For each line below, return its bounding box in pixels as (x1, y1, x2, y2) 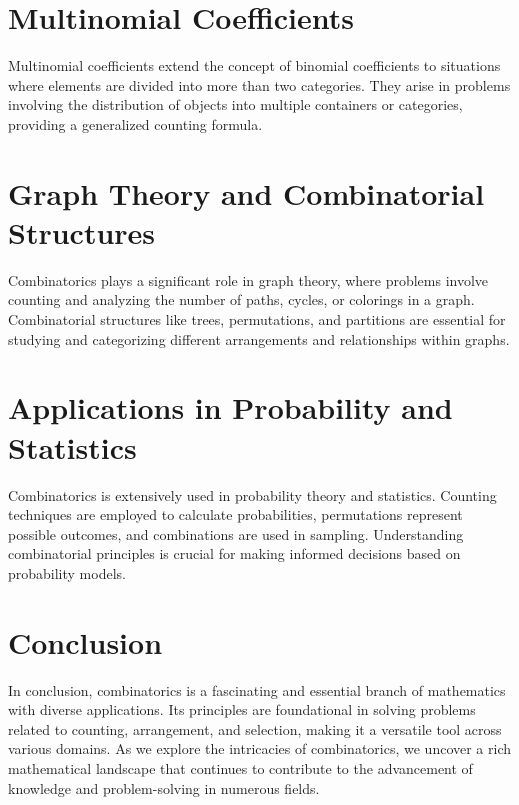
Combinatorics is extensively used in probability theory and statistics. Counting (8, 484, 497, 505)
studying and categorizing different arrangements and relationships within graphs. (8, 328, 510, 349)
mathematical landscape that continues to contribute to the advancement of (8, 757, 473, 778)
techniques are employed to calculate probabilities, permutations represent (8, 504, 463, 525)
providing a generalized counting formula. (8, 113, 263, 134)
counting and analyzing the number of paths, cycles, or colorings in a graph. (8, 289, 475, 310)
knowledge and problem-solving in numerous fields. (8, 777, 320, 798)
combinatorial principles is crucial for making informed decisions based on (8, 543, 461, 564)
